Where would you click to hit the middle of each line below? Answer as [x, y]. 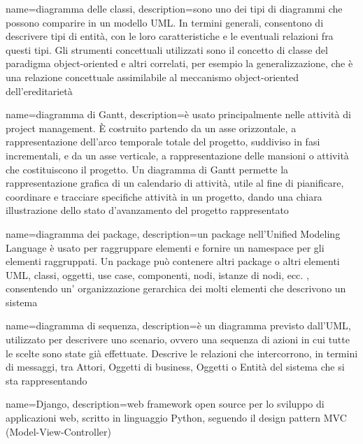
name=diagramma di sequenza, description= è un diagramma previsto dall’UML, [178, 325]
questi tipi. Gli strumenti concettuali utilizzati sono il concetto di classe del [167, 49]
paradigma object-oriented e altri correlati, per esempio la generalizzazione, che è [179, 63]
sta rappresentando [47, 380]
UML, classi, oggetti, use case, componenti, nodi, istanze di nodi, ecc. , [157, 274]
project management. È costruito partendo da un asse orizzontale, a [151, 128]
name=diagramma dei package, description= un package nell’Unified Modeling [173, 233]
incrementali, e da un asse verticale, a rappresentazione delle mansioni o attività [177, 155]
